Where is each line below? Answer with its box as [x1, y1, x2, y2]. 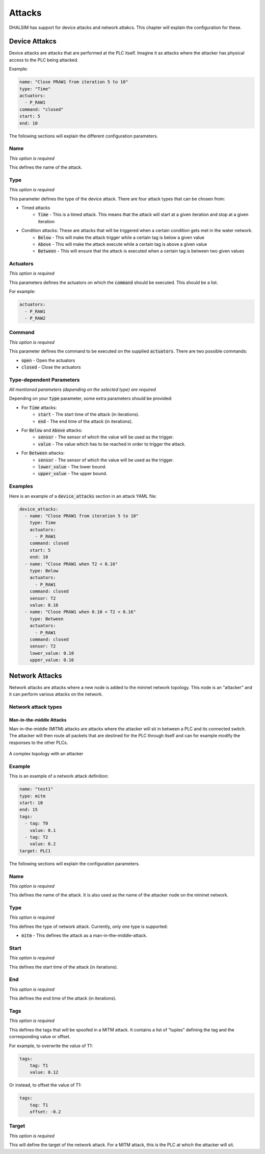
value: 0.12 [29, 1070, 59, 1075]
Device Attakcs [9, 37, 56, 46]
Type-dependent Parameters [9, 376, 80, 383]
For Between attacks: [21, 450, 65, 456]
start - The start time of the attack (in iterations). [38, 411, 140, 417]
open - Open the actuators [21, 357, 76, 363]
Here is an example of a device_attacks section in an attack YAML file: [9, 493, 157, 499]
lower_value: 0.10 [29, 650, 74, 656]
